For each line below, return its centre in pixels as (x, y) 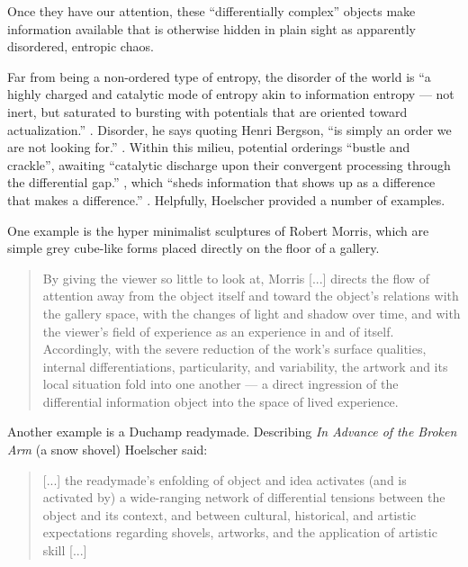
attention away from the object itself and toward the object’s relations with (251, 296)
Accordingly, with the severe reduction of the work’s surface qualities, (234, 349)
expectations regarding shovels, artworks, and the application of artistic (240, 532)
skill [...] (65, 550)
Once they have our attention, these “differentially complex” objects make (211, 11)
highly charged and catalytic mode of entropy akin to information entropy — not (231, 94)
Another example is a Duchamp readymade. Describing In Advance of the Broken (232, 432)
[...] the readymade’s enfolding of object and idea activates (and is (225, 479)
